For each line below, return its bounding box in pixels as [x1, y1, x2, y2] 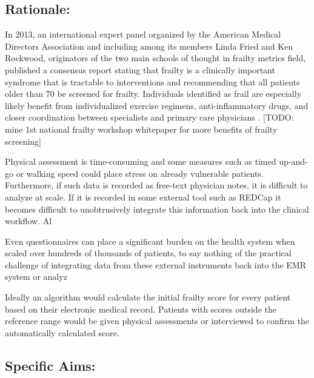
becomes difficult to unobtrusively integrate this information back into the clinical [5, 202, 309, 215]
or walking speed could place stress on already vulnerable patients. [16, 167, 264, 179]
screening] [5, 134, 42, 147]
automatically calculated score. [5, 326, 119, 339]
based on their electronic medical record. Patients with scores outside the [5, 302, 276, 315]
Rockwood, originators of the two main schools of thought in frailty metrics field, [5, 51, 306, 64]
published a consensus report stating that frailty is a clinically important [5, 63, 275, 76]
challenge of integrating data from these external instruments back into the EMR [5, 258, 306, 271]
